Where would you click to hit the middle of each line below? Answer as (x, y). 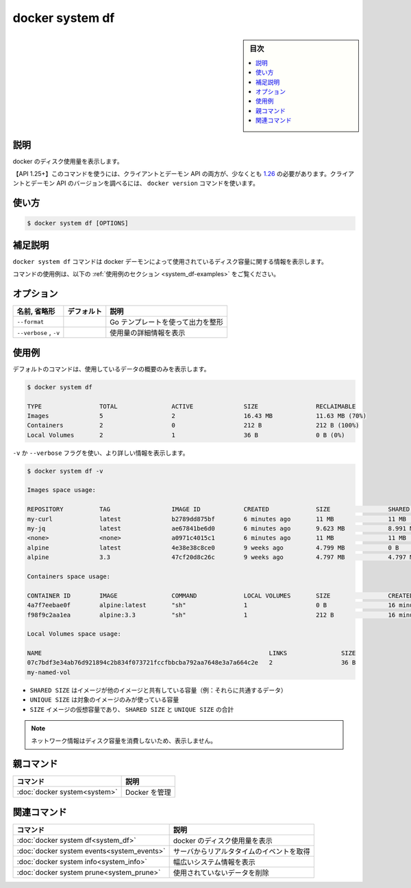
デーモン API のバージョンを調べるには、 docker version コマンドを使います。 (145, 183)
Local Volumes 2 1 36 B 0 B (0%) (186, 435)
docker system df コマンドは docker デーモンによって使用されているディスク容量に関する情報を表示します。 (170, 261)
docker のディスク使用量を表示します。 (68, 161)
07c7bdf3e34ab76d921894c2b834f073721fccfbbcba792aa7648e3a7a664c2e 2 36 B (191, 663)
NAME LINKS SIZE (191, 653)
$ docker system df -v (65, 471)
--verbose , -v (38, 332)
